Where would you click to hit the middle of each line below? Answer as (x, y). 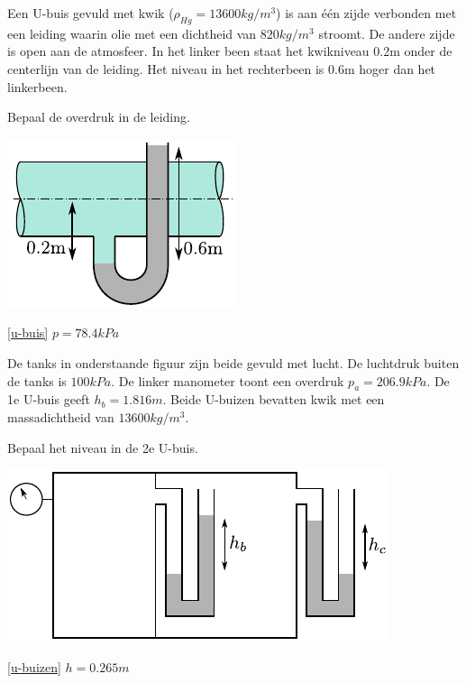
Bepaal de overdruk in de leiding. (99, 117)
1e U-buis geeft (49, 399)
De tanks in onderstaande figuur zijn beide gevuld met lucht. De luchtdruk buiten (233, 362)
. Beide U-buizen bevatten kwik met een (274, 399)
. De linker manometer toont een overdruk (228, 380)
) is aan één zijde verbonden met (366, 13)
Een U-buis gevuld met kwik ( (91, 13)
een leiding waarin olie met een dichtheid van (132, 33)
